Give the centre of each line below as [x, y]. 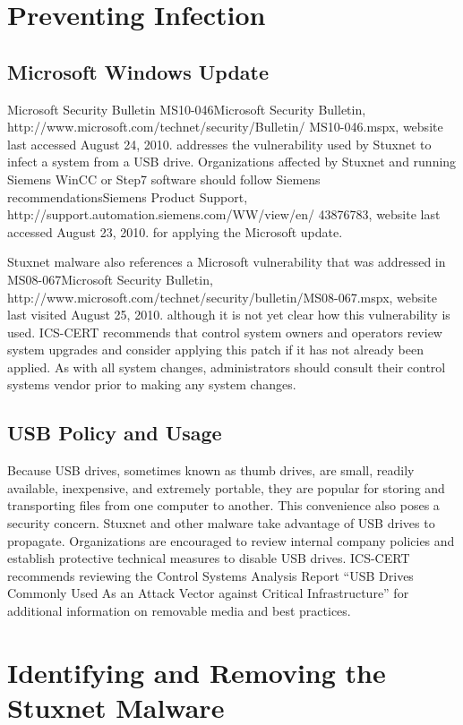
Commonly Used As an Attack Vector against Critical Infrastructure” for [208, 593]
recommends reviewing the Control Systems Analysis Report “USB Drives [210, 575]
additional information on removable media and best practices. [179, 611]
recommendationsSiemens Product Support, [128, 196]
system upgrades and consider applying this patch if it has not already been [215, 350]
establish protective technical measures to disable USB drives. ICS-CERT [209, 558]
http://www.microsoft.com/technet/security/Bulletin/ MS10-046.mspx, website [225, 127]
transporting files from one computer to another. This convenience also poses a [223, 505]
